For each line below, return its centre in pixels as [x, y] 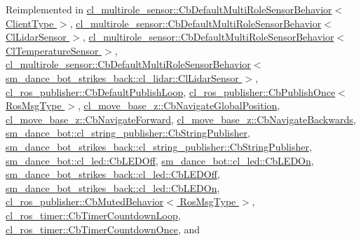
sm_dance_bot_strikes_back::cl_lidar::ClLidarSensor [122, 77]
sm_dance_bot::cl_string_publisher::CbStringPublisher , [128, 133]
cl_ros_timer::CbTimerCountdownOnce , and [103, 229]
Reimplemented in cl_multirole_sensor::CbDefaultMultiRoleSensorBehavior [169, 9]
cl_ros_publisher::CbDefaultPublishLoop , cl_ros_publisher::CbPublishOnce [171, 91]
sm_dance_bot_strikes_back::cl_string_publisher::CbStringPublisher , [159, 146]
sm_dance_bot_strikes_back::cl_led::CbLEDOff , [113, 174]
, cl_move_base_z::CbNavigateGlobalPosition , [179, 105]
